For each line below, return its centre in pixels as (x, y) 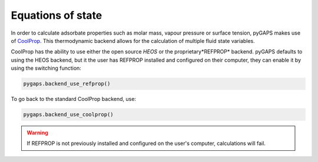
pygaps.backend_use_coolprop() (69, 115)
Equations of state (57, 15)
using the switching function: (46, 68)
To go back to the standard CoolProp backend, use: (74, 99)
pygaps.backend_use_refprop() (67, 84)
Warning (37, 133)
